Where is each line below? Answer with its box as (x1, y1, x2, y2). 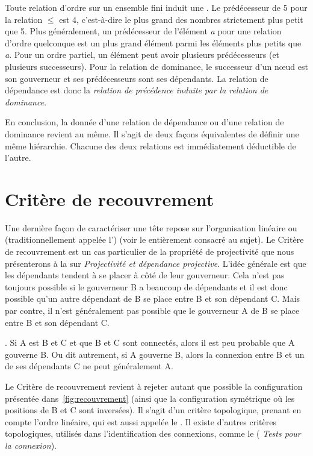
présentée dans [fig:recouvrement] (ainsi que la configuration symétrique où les (5, 392, 295, 404)
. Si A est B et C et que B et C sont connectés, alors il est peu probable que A (5, 336, 295, 349)
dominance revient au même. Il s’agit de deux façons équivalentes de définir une (5, 127, 299, 140)
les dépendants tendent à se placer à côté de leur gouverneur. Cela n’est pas (5, 269, 285, 281)
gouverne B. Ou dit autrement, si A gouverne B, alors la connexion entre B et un (5, 348, 305, 360)
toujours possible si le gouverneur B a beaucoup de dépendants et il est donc (5, 280, 288, 293)
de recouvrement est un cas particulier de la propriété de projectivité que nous (5, 245, 294, 258)
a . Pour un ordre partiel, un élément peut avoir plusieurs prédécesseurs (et (5, 48, 280, 61)
